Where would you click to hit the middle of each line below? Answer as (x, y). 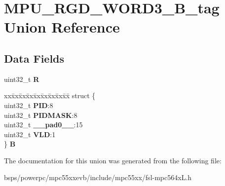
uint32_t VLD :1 (30, 134)
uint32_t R (22, 79)
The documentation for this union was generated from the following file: (113, 160)
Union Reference (62, 27)
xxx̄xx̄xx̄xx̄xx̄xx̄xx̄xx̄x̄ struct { (50, 95)
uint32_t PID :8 (29, 105)
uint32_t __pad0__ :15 (43, 125)
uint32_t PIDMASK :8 (41, 115)
